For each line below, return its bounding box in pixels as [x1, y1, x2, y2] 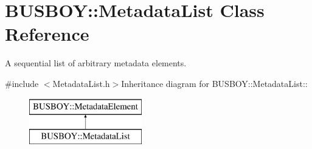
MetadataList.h [52, 77, 110, 89]
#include [5, 77, 39, 89]
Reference [5, 21, 89, 46]
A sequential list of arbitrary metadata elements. [5, 57, 187, 69]
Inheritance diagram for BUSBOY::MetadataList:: [121, 77, 308, 89]
